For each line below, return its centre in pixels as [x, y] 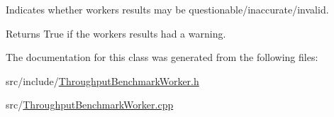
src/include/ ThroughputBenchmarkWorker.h [102, 80]
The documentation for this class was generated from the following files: [162, 57]
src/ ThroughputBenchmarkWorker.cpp [90, 105]
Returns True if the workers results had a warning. [116, 33]
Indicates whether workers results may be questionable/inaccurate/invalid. [167, 9]
